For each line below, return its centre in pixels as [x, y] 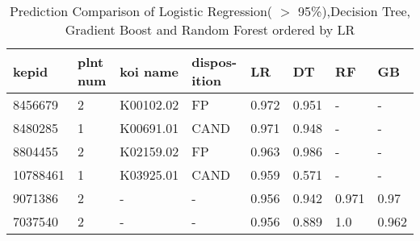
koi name [149, 71]
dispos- [214, 62]
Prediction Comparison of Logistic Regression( [141, 11]
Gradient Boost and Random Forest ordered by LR [210, 29]
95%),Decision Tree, [355, 11]
